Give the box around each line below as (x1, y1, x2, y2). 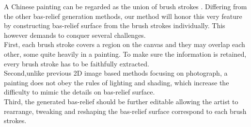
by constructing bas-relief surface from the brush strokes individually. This (4, 20, 225, 31)
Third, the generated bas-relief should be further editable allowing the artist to (4, 96, 238, 106)
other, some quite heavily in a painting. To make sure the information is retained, (4, 48, 247, 59)
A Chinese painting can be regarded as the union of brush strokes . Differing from (4, 1, 247, 11)
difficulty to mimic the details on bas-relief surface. (4, 87, 155, 97)
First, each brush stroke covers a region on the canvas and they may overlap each (4, 39, 245, 49)
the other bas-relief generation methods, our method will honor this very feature (4, 11, 242, 21)
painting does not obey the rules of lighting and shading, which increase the (4, 77, 229, 87)
